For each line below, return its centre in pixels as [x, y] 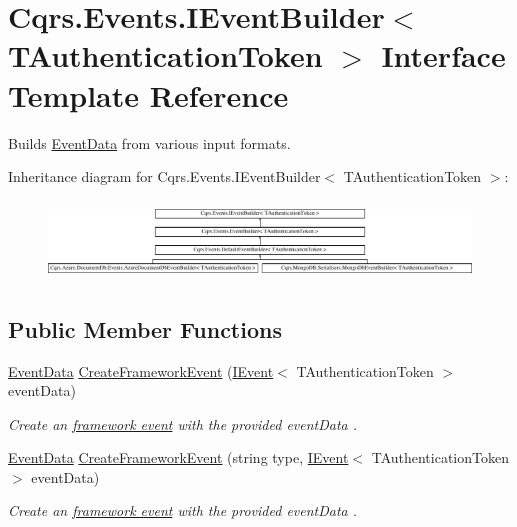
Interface [443, 55]
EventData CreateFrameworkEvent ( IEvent [141, 370]
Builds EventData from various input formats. [149, 142]
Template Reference [148, 94]
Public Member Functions [145, 328]
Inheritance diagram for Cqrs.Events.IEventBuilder [164, 176]
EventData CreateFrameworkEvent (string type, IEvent [178, 457]
